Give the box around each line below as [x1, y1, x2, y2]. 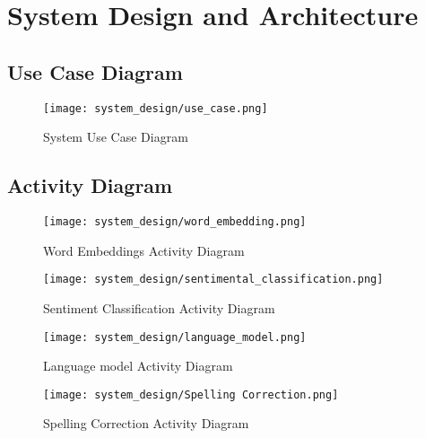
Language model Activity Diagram [43, 356, 233, 375]
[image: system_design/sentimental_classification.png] [43, 273, 384, 286]
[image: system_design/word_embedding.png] [43, 215, 307, 229]
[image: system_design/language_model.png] [43, 330, 307, 344]
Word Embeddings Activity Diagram [43, 241, 245, 259]
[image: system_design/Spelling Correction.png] [43, 388, 339, 401]
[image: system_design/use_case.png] [43, 101, 268, 115]
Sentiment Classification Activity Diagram [43, 298, 275, 317]
